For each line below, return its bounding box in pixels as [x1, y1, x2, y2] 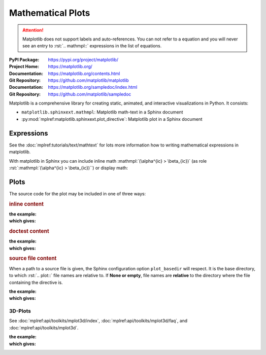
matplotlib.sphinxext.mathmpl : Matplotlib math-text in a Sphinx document [21, 109, 183, 115]
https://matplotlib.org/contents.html [48, 71, 120, 76]
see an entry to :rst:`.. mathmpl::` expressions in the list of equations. [22, 43, 162, 49]
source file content [9, 255, 57, 262]
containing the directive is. [9, 279, 63, 285]
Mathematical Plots [9, 7, 91, 18]
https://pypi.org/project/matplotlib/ [48, 57, 118, 63]
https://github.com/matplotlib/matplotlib [48, 77, 129, 83]
